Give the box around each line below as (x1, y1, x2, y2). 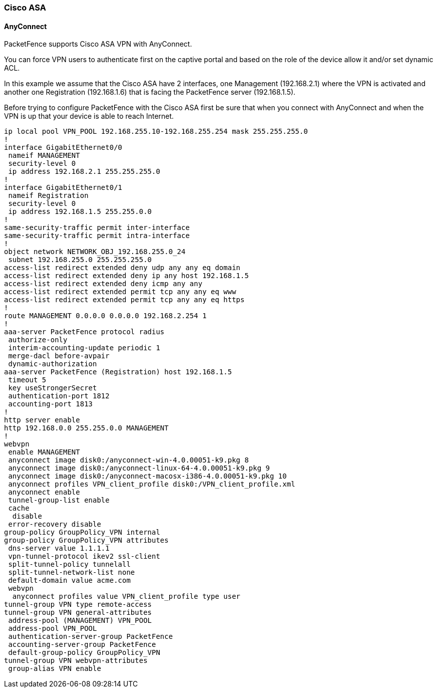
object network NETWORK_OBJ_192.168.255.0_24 (4, 248, 186, 256)
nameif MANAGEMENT (8, 151, 80, 160)
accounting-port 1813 (8, 400, 93, 408)
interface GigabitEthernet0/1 (4, 183, 123, 192)
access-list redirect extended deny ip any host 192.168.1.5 (4, 272, 249, 280)
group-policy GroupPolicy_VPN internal (4, 528, 160, 537)
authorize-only (8, 336, 68, 344)
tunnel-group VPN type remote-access (4, 600, 152, 609)
